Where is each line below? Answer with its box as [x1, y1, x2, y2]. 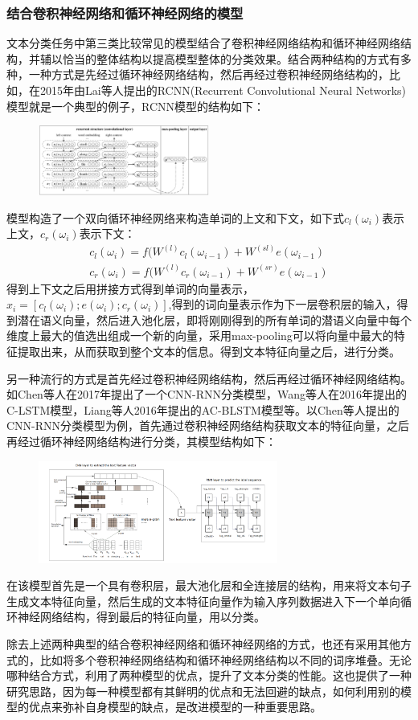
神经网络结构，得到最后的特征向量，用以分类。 [17, 608, 265, 625]
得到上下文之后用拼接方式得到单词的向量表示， [6, 280, 254, 297]
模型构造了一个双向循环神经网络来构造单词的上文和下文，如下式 [6, 209, 344, 226]
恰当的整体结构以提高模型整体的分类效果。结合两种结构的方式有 [62, 50, 400, 67]
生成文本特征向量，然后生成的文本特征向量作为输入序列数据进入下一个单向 [6, 592, 400, 609]
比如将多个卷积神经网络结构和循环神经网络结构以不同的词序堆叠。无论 [39, 651, 412, 668]
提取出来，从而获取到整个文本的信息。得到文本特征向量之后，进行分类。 [17, 343, 400, 360]
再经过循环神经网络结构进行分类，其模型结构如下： [6, 432, 277, 449]
